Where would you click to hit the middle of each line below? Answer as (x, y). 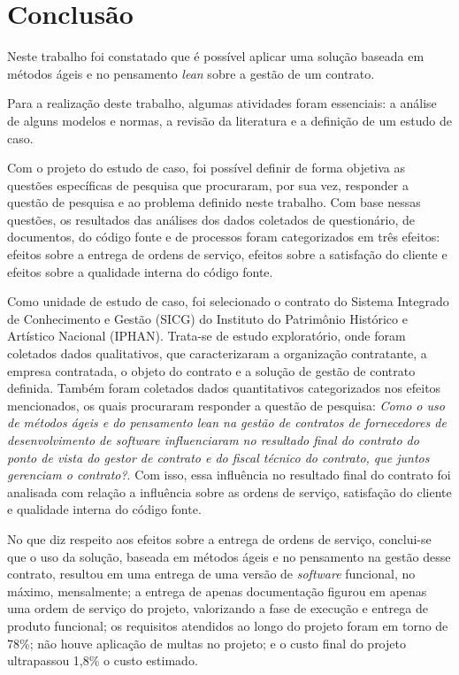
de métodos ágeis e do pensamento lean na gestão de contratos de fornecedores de (227, 422)
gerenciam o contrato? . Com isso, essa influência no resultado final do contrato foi (229, 475)
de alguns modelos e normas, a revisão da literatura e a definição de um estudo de (229, 120)
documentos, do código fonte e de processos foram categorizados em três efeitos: (224, 237)
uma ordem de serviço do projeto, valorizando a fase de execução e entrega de (218, 608)
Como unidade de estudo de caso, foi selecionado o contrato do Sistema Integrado (228, 301)
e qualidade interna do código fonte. (104, 509)
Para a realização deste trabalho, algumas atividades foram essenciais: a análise (222, 103)
